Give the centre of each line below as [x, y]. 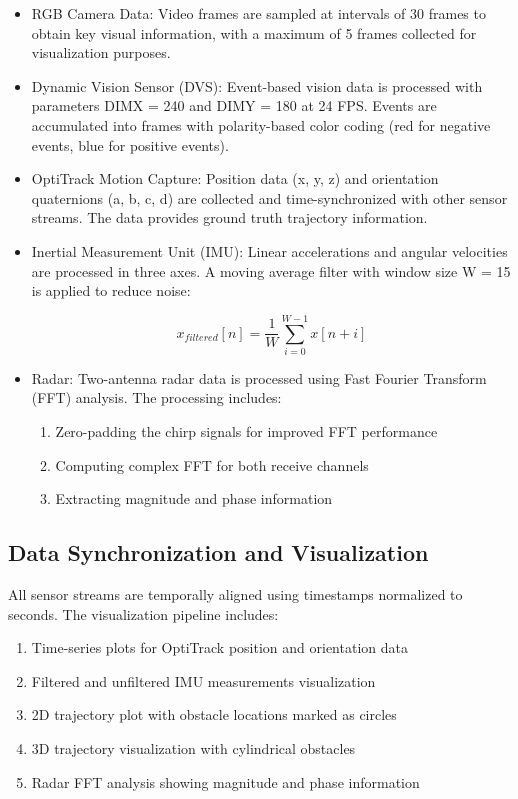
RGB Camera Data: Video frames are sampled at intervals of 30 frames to [258, 13]
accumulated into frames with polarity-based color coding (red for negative [261, 124]
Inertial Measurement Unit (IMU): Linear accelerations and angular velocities [269, 250]
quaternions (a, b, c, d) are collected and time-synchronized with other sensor [269, 197]
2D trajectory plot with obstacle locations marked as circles [214, 714]
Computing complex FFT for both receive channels [212, 464]
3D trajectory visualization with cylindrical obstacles [193, 747]
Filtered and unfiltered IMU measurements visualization [203, 680]
